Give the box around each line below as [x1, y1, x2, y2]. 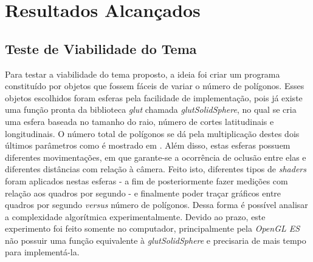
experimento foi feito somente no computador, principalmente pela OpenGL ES [5, 222, 300, 235]
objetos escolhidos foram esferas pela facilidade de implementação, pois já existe [5, 91, 303, 104]
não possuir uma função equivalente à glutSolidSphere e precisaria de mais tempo [5, 233, 306, 246]
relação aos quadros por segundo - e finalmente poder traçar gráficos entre [5, 186, 281, 199]
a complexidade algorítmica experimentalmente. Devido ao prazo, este [5, 210, 266, 223]
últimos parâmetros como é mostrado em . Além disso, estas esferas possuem [5, 139, 291, 152]
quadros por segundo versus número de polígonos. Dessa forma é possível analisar [5, 198, 308, 211]
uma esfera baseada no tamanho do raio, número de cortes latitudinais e [5, 115, 274, 127]
